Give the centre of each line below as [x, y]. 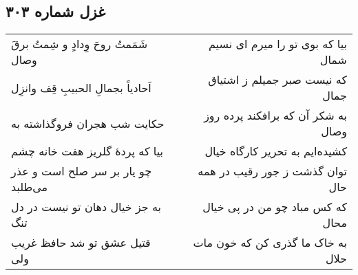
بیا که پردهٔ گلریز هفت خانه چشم [87, 151]
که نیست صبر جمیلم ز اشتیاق [277, 80]
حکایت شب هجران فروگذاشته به [88, 123]
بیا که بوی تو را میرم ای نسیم [277, 44]
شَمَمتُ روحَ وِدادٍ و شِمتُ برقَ [80, 44]
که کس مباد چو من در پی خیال [275, 207]
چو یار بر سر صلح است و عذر [82, 171]
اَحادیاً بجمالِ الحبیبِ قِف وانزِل [81, 87]
